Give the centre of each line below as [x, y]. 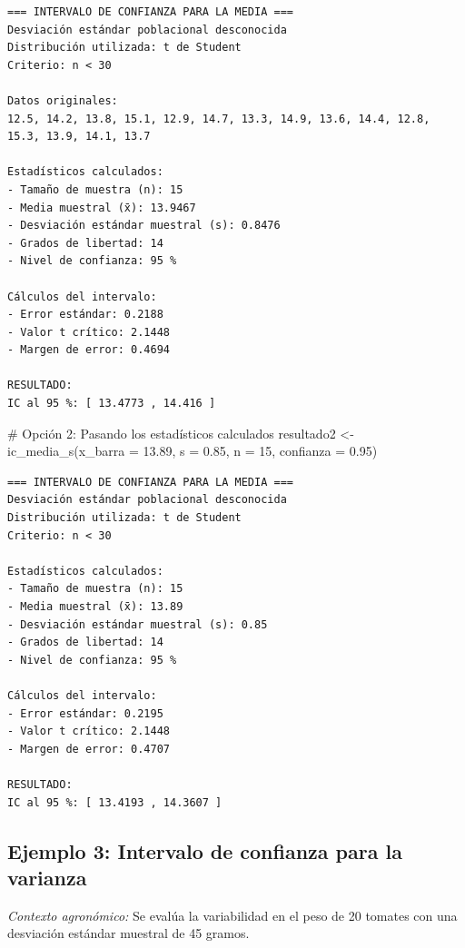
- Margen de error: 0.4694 [89, 350]
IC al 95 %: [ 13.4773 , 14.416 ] [112, 404]
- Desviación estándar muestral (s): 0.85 [138, 624]
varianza [47, 877]
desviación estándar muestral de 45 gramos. [129, 933]
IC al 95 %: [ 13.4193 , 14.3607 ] [115, 802]
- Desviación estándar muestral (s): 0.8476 [144, 226]
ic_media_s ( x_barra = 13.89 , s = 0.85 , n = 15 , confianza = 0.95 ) [193, 451]
